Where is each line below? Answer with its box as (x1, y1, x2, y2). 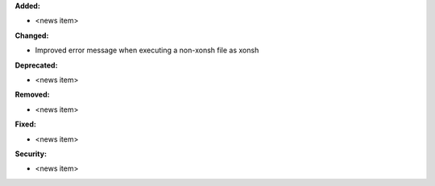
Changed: (14, 31, 49, 40)
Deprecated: (14, 60, 58, 70)
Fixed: (14, 119, 36, 129)
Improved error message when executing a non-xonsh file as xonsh (35, 45, 259, 56)
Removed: (14, 89, 50, 100)
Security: (14, 149, 48, 159)
